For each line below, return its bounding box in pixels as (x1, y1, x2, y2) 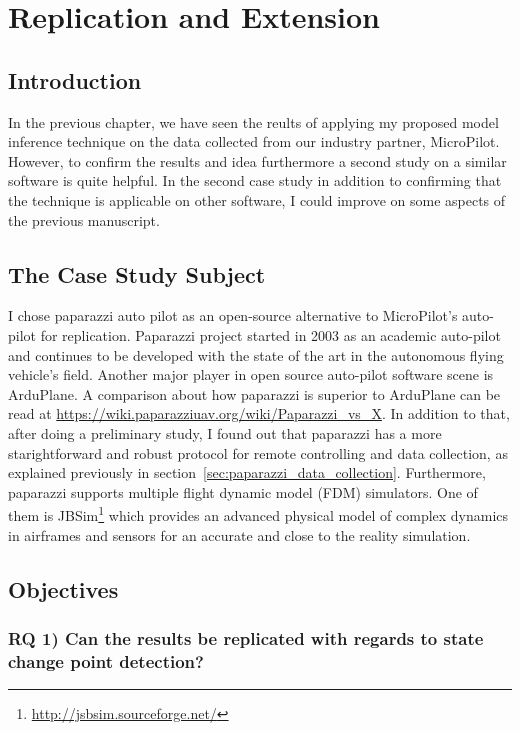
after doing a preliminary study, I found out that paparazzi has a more (8, 422, 442, 443)
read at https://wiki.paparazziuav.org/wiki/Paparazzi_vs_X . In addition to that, (8, 403, 510, 424)
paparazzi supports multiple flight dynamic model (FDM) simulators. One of (8, 481, 478, 502)
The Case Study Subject (8, 258, 266, 289)
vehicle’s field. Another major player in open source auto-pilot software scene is (8, 364, 494, 385)
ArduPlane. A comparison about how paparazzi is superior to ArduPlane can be (8, 383, 501, 404)
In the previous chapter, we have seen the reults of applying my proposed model (8, 111, 499, 132)
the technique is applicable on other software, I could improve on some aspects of (8, 189, 506, 210)
